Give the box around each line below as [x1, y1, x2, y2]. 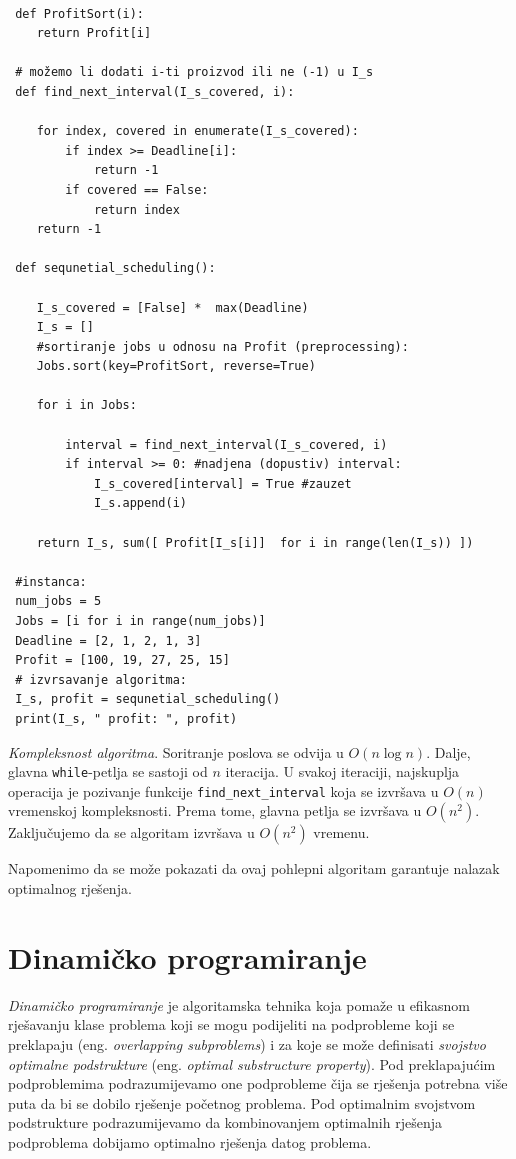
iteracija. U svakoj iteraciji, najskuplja [225, 761, 460, 782]
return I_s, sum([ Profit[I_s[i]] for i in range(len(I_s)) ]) [36, 535, 474, 550]
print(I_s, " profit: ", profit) [15, 711, 238, 726]
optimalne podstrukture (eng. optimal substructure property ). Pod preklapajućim [8, 1053, 496, 1074]
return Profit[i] [36, 26, 152, 41]
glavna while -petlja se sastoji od [8, 761, 208, 782]
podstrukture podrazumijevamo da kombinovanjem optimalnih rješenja [8, 1112, 442, 1133]
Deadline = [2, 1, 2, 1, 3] [15, 633, 202, 648]
